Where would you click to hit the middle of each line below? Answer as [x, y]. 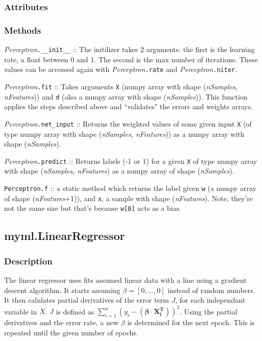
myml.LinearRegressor [65, 236]
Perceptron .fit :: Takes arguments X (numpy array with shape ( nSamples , [121, 86]
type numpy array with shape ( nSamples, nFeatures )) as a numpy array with [124, 133]
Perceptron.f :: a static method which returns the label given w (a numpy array [130, 188]
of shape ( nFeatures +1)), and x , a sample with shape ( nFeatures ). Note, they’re [128, 198]
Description [28, 261]
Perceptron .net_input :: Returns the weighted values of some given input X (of [128, 123]
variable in [21, 311]
